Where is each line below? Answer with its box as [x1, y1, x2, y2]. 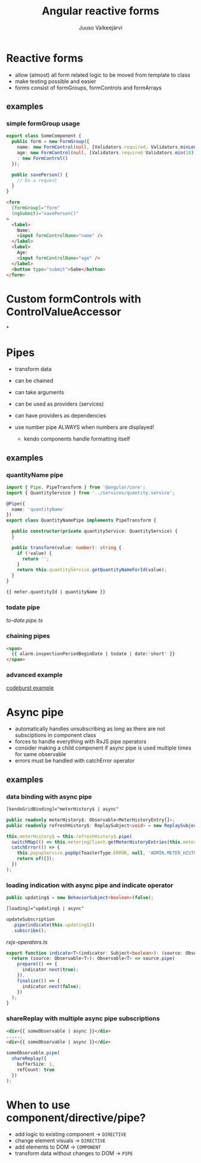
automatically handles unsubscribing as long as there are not [14, 725, 166, 733]
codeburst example [6, 684, 54, 691]
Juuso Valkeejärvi [78, 24, 123, 31]
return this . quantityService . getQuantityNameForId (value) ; [17, 567, 167, 573]
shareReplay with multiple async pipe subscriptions [6, 1014, 160, 1023]
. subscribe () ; [11, 927, 47, 934]
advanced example [6, 671, 63, 679]
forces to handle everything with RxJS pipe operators [14, 738, 147, 745]
